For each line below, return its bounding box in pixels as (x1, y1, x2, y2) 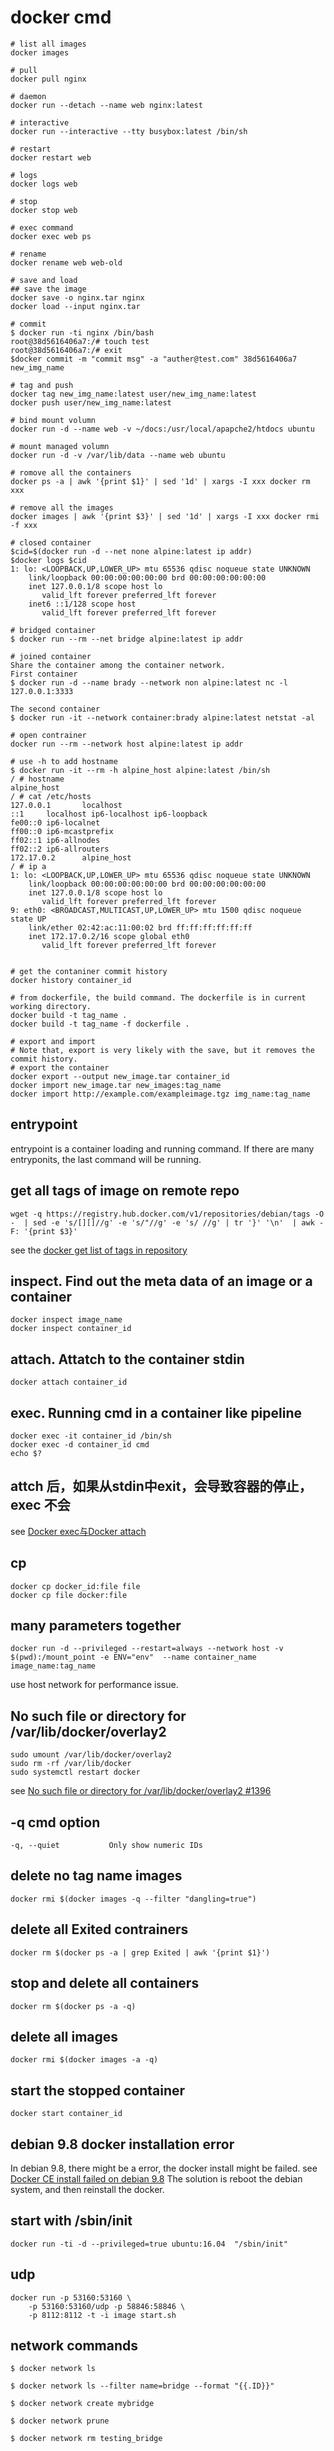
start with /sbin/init (10, 2212, 133, 2230)
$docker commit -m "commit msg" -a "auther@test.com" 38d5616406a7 (10, 354, 298, 364)
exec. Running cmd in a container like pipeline (10, 1404, 303, 1421)
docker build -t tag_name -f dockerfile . (10, 1019, 190, 1029)
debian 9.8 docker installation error (10, 2136, 235, 2153)
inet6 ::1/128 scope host (28, 599, 137, 609)
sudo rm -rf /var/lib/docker (10, 1759, 132, 1769)
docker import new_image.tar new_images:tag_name (10, 1080, 222, 1090)
